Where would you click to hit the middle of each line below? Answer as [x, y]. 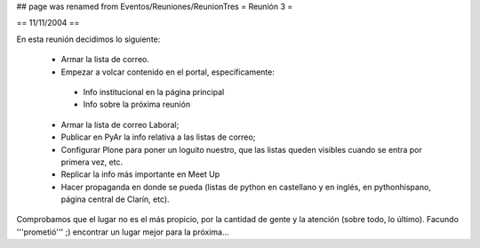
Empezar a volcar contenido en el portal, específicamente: [168, 72]
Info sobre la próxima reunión [137, 104]
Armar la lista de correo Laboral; [120, 124]
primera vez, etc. [92, 162]
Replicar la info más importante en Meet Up [140, 174]
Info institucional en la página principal [154, 92]
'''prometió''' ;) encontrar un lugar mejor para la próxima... [123, 232]
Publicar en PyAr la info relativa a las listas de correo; [158, 137]
